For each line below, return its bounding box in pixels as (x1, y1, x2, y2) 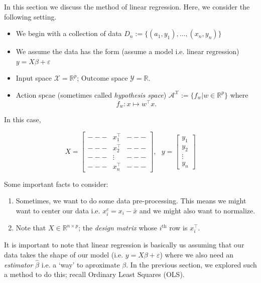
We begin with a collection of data (16, 28, 122, 39)
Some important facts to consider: (4, 178, 108, 189)
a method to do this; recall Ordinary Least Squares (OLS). (4, 269, 185, 279)
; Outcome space (77, 73, 128, 83)
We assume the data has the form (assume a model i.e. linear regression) (16, 46, 239, 57)
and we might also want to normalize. (139, 205, 255, 215)
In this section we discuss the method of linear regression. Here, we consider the (4, 2, 250, 12)
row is (169, 222, 188, 233)
